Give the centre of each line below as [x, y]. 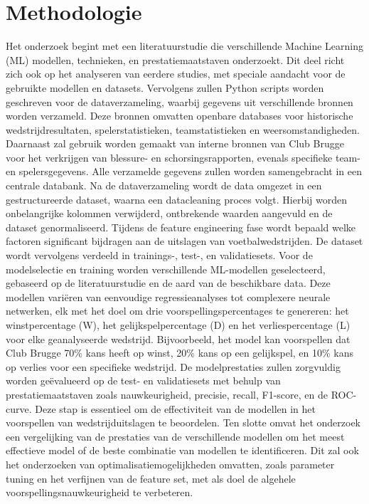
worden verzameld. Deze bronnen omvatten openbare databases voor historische [180, 116]
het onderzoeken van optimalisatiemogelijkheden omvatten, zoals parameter [170, 464]
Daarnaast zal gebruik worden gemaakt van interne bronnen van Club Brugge [175, 143]
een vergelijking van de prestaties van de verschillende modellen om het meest [175, 436]
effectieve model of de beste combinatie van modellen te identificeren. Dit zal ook [182, 450]
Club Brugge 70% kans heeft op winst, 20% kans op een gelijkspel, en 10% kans [180, 353]
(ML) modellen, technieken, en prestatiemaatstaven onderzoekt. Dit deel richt [175, 59]
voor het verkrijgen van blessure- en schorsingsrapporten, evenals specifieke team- [183, 157]
